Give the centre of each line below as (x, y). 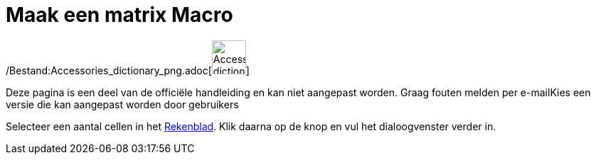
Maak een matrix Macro (119, 15)
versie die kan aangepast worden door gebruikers (122, 104)
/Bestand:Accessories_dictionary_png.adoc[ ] (128, 70)
